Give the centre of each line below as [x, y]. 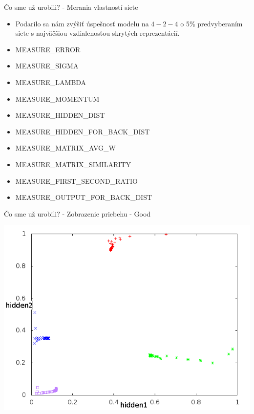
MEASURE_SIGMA [47, 66]
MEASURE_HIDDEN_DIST [60, 115]
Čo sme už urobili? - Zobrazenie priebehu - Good [77, 213]
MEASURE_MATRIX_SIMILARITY [73, 164]
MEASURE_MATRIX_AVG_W [65, 148]
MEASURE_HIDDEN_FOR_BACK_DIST [83, 131]
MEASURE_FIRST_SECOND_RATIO [76, 181]
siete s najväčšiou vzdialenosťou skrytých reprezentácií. [97, 33]
